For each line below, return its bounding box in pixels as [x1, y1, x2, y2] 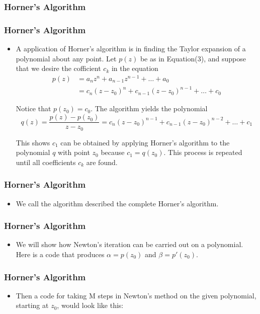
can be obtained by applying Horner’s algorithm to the [60, 137, 230, 147]
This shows [16, 137, 50, 147]
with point [58, 147, 90, 158]
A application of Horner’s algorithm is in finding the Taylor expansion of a [16, 43, 246, 54]
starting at [16, 300, 49, 310]
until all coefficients [16, 156, 76, 167]
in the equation [111, 63, 158, 73]
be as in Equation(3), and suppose [140, 53, 246, 63]
